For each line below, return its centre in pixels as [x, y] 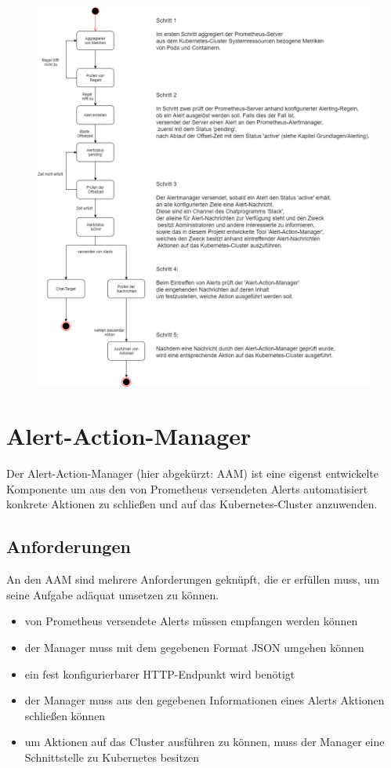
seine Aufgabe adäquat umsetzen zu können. [113, 594]
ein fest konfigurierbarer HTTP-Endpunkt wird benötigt [160, 673]
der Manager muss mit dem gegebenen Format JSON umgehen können [194, 648]
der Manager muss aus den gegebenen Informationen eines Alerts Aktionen [205, 700]
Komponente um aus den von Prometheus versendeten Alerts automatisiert [187, 488]
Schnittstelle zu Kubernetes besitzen [112, 757]
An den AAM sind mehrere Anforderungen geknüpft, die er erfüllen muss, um [193, 579]
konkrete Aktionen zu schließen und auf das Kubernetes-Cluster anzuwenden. [192, 504]
